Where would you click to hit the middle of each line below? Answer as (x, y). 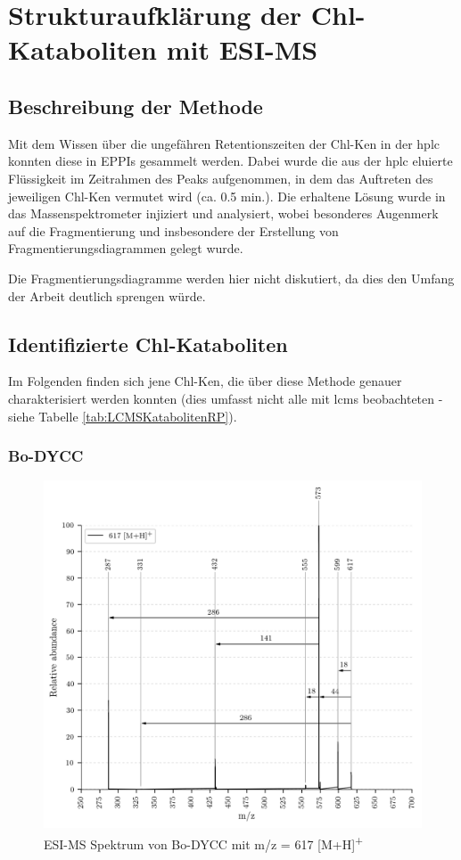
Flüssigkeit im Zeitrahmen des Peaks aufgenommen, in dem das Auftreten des (221, 178)
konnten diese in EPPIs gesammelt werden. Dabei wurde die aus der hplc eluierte (230, 161)
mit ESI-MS (242, 49)
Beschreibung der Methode (136, 106)
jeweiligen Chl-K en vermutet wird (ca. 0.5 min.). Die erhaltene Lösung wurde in (227, 196)
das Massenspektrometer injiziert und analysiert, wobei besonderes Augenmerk (223, 213)
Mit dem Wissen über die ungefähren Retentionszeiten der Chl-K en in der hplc (224, 143)
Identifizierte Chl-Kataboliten (148, 344)
